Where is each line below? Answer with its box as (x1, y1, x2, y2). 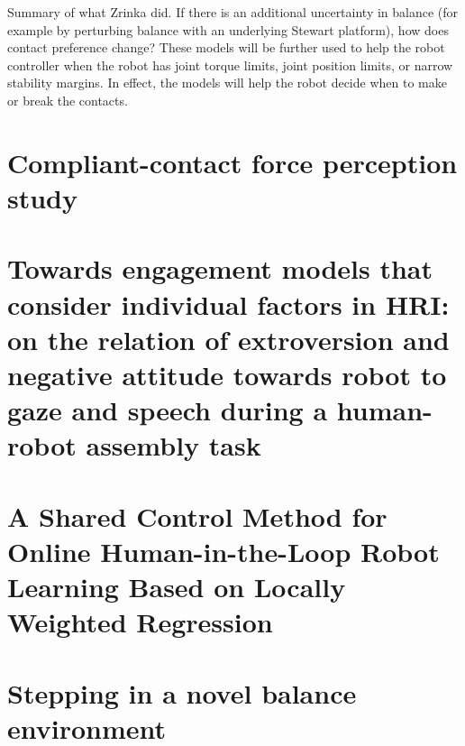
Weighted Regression (7, 603, 273, 640)
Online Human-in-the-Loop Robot (7, 532, 440, 569)
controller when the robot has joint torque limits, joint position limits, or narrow (7, 55, 453, 74)
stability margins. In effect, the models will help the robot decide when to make (7, 73, 447, 92)
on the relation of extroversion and (7, 320, 450, 357)
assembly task (86, 427, 261, 464)
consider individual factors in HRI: (7, 285, 450, 322)
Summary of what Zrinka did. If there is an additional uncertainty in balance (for (7, 3, 459, 21)
